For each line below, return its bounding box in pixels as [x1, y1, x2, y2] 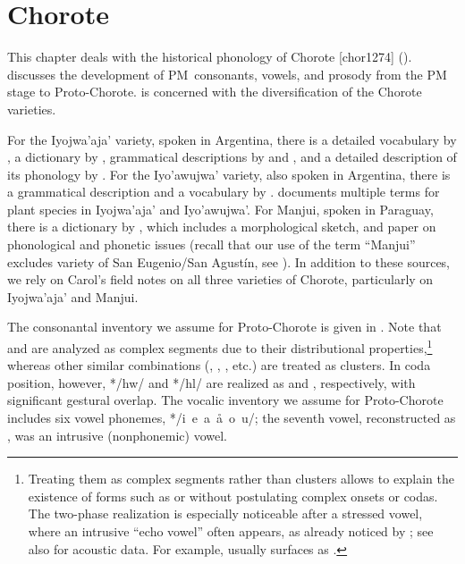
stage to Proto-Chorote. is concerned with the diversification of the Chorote [7, 82, 422, 101]
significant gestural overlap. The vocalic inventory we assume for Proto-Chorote [7, 391, 444, 409]
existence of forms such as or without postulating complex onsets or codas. [28, 486, 438, 505]
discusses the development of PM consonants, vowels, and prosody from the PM [7, 64, 447, 83]
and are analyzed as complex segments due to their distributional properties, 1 [7, 336, 433, 357]
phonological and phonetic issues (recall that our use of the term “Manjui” [7, 235, 416, 254]
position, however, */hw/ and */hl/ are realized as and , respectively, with [7, 373, 416, 391]
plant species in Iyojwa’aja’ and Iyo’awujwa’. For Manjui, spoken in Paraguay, [7, 199, 434, 218]
